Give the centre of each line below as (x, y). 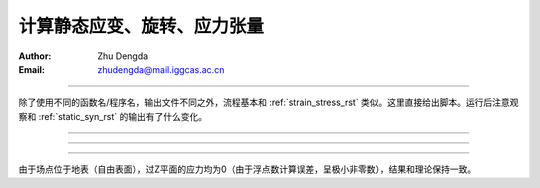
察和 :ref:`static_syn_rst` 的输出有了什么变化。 (113, 116)
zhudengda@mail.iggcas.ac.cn (161, 69)
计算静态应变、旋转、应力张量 (141, 26)
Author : (35, 56)
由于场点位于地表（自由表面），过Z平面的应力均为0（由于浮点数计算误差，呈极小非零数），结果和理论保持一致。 (247, 169)
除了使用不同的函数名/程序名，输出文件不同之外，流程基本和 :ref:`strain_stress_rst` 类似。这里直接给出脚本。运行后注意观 (268, 102)
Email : (31, 69)
